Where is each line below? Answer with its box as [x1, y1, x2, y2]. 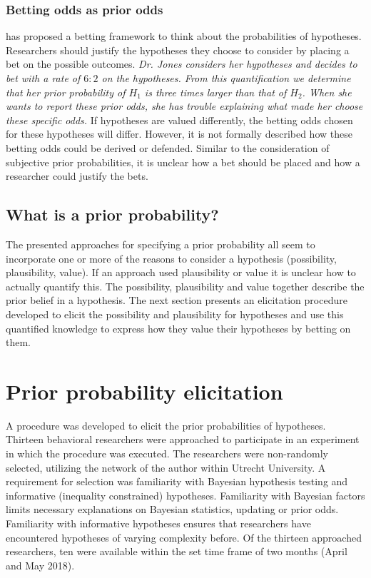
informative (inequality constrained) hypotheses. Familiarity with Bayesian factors [6, 487, 365, 502]
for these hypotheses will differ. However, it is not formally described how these [6, 126, 352, 141]
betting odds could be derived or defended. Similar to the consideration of [6, 140, 330, 155]
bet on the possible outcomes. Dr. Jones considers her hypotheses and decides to [6, 56, 357, 71]
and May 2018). [6, 557, 75, 572]
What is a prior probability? [6, 203, 219, 225]
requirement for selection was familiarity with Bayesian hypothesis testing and [6, 474, 348, 489]
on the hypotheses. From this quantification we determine [101, 71, 351, 85]
